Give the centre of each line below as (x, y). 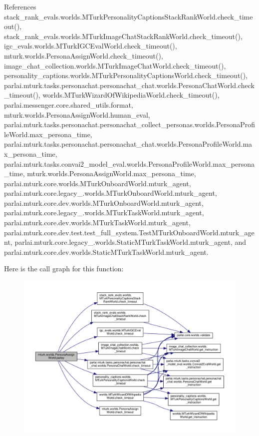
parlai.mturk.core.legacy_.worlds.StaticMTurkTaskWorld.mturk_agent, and (130, 242)
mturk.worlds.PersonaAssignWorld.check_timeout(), (84, 55)
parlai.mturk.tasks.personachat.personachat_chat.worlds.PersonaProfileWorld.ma (128, 144)
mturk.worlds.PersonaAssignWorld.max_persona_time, (112, 173)
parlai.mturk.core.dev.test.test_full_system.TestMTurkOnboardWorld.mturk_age (129, 232)
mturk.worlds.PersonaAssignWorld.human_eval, (77, 114)
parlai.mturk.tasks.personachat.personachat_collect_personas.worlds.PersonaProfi (130, 124)
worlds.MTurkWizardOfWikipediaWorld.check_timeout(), (131, 95)
